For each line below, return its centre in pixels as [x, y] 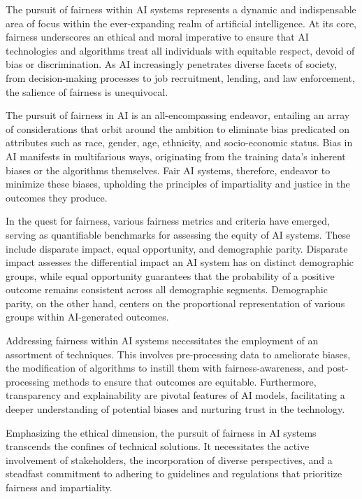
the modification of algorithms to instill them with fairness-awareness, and [165, 368]
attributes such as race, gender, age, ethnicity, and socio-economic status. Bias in [179, 142]
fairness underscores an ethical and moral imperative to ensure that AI [157, 37]
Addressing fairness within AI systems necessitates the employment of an [162, 340]
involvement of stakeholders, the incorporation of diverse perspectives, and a [169, 459]
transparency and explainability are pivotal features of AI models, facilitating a [175, 395]
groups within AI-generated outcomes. [87, 317]
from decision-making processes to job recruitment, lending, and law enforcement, [180, 77]
